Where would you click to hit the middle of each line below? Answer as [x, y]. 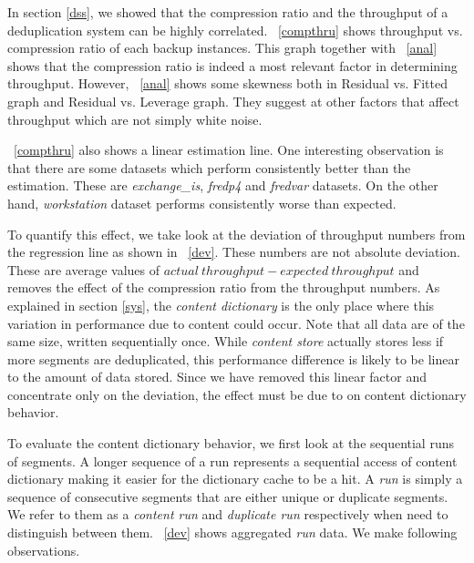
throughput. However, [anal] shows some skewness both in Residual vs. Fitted [227, 83]
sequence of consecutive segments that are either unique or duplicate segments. [228, 496]
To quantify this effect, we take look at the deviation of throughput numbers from [237, 234]
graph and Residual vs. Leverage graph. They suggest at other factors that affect [233, 101]
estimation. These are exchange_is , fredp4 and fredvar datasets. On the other [223, 185]
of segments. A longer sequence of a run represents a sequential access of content [232, 461]
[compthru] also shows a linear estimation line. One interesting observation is [229, 150]
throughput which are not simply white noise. [135, 119]
